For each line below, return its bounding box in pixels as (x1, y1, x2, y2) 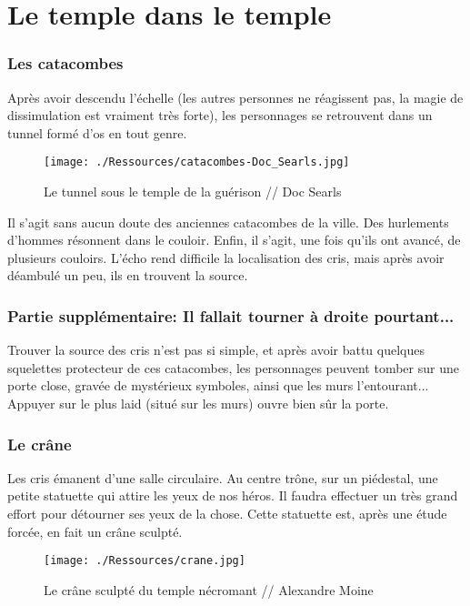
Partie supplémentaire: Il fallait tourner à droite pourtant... (7, 304, 455, 327)
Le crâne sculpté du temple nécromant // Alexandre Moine (44, 580, 374, 599)
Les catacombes (7, 52, 124, 75)
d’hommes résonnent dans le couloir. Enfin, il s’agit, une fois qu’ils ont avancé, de (7, 230, 461, 249)
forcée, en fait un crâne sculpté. (7, 521, 183, 540)
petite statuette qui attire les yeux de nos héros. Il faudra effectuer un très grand (7, 486, 458, 505)
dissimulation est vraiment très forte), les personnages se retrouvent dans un (7, 106, 433, 125)
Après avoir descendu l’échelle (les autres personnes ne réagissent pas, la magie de (7, 87, 464, 106)
